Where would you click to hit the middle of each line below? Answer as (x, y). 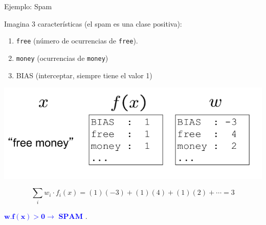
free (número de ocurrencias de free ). (77, 41)
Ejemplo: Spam (28, 6)
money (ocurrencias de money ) (62, 58)
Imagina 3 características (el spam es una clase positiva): (93, 23)
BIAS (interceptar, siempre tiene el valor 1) (84, 75)
